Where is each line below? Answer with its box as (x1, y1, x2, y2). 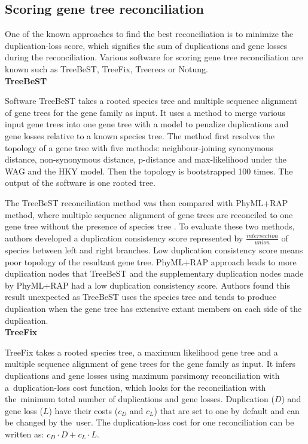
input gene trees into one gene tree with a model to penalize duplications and (5, 118, 289, 130)
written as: (5, 427, 44, 440)
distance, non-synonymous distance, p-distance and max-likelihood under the (5, 153, 287, 166)
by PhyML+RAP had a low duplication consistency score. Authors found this (5, 278, 290, 291)
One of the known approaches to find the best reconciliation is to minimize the (5, 27, 294, 40)
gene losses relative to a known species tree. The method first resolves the (5, 129, 275, 142)
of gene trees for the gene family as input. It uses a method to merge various (5, 106, 286, 118)
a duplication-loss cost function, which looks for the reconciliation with (5, 381, 266, 393)
